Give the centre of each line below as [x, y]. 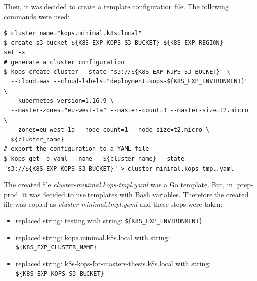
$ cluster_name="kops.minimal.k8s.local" [73, 33]
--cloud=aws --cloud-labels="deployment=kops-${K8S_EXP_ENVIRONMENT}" [129, 82]
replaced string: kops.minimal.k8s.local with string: [93, 237]
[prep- [244, 185]
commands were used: [37, 16]
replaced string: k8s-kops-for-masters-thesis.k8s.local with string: [113, 263]
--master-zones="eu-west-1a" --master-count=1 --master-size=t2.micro [129, 110]
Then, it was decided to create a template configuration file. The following [116, 6]
